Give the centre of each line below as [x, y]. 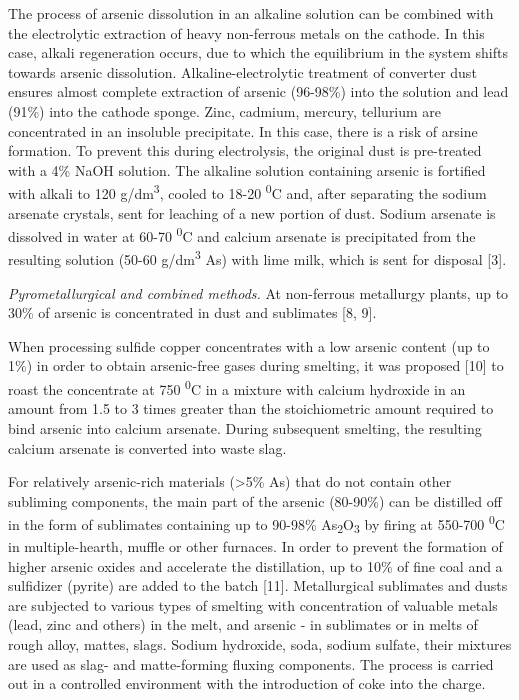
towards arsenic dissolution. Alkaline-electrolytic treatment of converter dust [242, 71]
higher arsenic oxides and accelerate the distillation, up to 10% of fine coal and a [255, 565]
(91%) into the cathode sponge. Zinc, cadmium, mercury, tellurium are [225, 110]
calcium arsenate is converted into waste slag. [147, 447]
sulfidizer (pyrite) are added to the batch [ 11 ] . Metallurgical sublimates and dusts [258, 585]
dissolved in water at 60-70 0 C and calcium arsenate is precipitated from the [242, 234]
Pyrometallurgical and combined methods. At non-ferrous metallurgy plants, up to [258, 292]
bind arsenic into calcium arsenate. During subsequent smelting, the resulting [245, 427]
